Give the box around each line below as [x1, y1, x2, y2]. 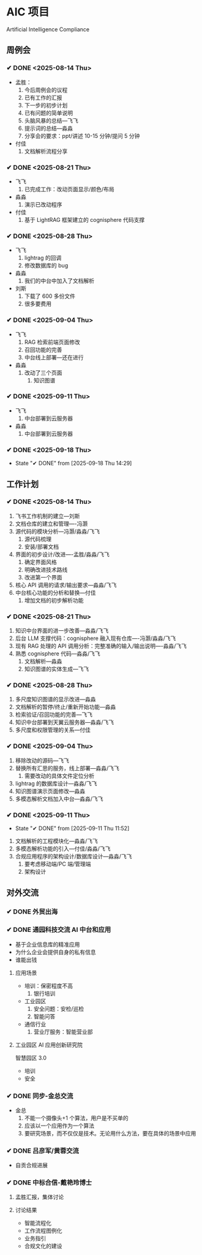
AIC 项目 [6, 5, 50, 19]
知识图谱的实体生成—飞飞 [24, 665, 89, 673]
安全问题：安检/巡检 [33, 1005, 84, 1012]
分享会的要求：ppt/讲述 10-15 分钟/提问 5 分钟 [24, 132, 140, 139]
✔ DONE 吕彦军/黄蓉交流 [6, 1146, 80, 1155]
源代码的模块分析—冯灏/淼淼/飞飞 [15, 527, 100, 535]
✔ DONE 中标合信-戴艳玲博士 [6, 1178, 92, 1187]
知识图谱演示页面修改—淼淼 [15, 787, 86, 795]
